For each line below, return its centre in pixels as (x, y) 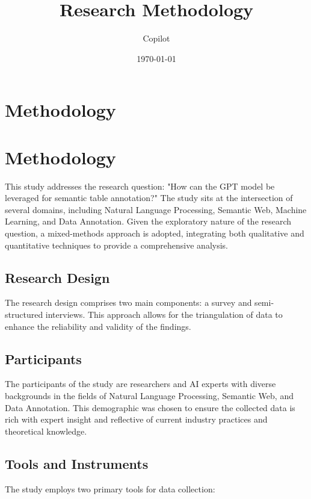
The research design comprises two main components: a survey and (128, 302)
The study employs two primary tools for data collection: (110, 488)
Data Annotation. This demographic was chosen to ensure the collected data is (150, 407)
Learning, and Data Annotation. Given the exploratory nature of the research (148, 221)
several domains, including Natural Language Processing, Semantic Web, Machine (156, 209)
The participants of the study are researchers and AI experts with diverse (140, 384)
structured (24, 314)
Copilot (156, 38)
